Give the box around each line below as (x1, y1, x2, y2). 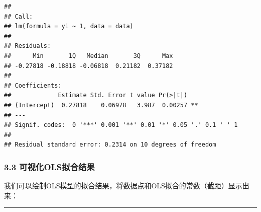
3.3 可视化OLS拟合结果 (4, 160, 95, 173)
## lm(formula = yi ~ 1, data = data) (4, 23, 134, 30)
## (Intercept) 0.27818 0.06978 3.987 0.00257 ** (4, 101, 198, 109)
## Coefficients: (4, 82, 62, 89)
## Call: (4, 13, 33, 20)
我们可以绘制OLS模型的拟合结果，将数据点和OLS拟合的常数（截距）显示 (4, 180, 242, 191)
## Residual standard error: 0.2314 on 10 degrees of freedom (4, 141, 216, 149)
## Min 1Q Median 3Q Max (4, 52, 173, 59)
